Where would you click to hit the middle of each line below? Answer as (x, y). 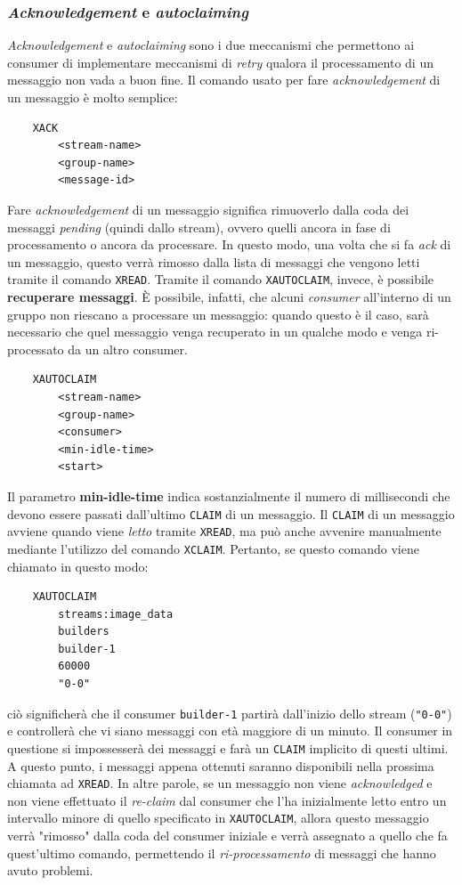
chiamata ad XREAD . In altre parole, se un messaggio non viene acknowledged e (220, 783)
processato (36, 349)
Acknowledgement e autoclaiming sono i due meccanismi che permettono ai (211, 45)
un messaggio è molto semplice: (93, 97)
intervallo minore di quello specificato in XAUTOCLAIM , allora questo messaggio (218, 818)
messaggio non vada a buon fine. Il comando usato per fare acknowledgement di (224, 80)
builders (84, 632)
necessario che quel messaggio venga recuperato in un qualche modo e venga (215, 332)
